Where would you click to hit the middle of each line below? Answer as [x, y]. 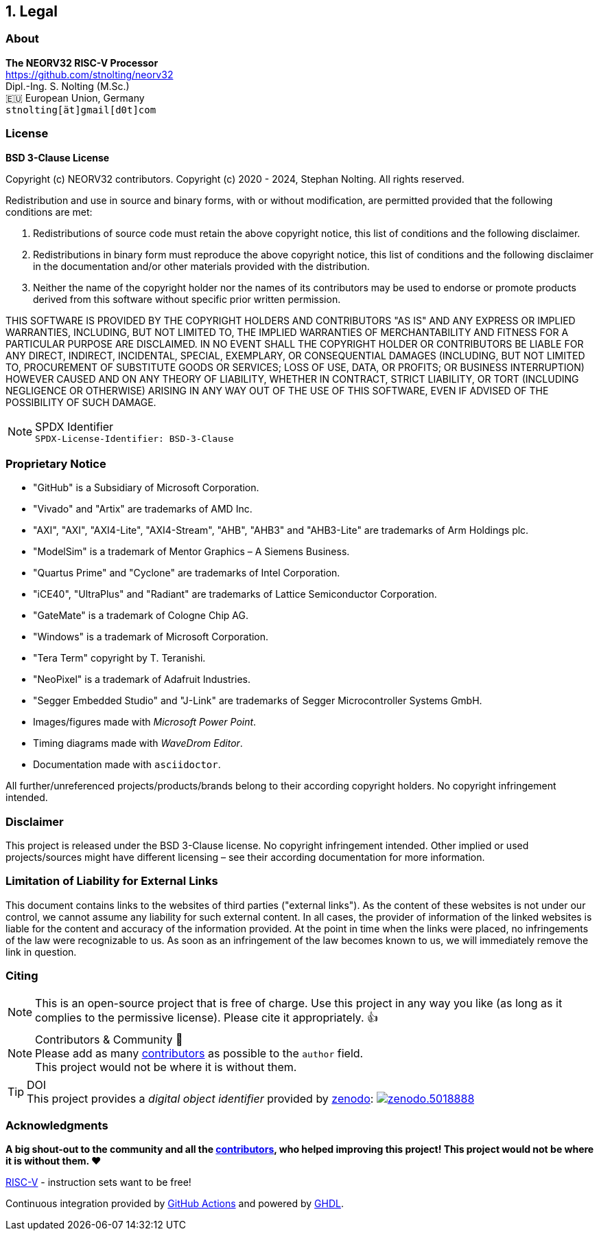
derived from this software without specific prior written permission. [187, 299]
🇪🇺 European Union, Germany [75, 98]
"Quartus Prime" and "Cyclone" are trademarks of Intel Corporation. [187, 573]
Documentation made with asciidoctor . [127, 765]
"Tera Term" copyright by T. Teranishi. [119, 658]
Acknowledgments [57, 1125]
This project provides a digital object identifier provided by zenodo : [200, 1098]
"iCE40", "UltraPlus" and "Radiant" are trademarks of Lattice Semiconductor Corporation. [235, 594]
